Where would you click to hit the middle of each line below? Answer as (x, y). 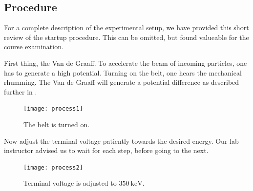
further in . (21, 91)
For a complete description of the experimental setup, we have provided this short (126, 28)
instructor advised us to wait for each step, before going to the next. (106, 150)
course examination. (34, 47)
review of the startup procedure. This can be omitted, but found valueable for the (126, 37)
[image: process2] (53, 167)
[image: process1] (53, 109)
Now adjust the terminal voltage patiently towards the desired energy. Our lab (121, 141)
